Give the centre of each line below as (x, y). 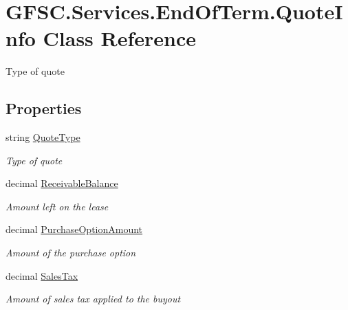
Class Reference (120, 38)
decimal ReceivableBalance (62, 183)
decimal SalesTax (42, 275)
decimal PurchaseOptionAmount (74, 229)
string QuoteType (43, 137)
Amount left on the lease (57, 206)
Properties (44, 108)
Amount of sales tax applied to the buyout (93, 299)
